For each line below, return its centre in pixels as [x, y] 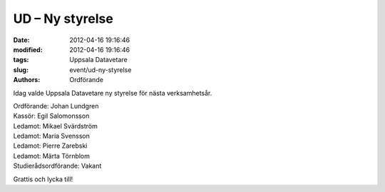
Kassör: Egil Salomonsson [51, 116]
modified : [28, 49]
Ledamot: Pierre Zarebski [50, 146]
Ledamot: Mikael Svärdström [55, 126]
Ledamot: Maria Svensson [52, 136]
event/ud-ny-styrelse [101, 70]
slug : [21, 70]
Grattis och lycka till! [43, 179]
